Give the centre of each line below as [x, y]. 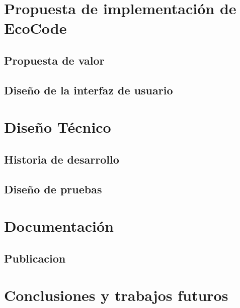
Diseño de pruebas [53, 189]
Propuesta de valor [54, 60]
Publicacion [35, 258]
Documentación [59, 226]
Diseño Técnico [58, 127]
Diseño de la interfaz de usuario [89, 90]
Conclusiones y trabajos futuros [116, 295]
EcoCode [35, 28]
